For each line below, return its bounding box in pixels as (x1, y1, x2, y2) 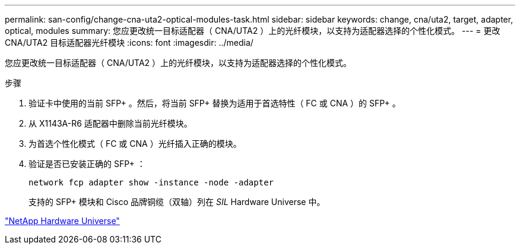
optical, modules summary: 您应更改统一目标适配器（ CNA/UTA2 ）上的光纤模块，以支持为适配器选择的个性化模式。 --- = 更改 (5, 26, 500, 36)
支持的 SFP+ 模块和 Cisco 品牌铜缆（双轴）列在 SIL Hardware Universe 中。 (28, 197, 325, 207)
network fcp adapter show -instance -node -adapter (28, 178, 274, 187)
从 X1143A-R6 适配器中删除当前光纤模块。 (28, 118, 192, 128)
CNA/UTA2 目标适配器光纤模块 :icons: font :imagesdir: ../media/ (5, 37, 253, 48)
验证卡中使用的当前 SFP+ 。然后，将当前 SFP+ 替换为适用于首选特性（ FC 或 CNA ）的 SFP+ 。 (28, 98, 401, 108)
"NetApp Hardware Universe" (5, 216, 120, 226)
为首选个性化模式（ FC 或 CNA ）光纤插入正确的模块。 (28, 138, 242, 149)
